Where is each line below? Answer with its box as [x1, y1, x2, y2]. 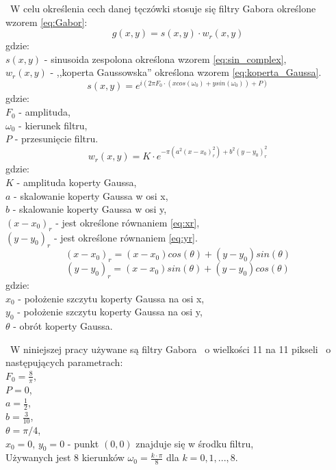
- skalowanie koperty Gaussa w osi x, [14, 188, 168, 203]
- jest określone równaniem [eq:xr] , [55, 215, 200, 229]
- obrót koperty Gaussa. [13, 319, 113, 333]
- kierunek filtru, [18, 118, 88, 132]
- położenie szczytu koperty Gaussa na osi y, [17, 304, 203, 319]
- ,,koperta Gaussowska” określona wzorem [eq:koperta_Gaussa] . [50, 65, 322, 79]
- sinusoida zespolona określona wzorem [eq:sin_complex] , [44, 51, 287, 66]
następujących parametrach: [5, 355, 123, 369]
